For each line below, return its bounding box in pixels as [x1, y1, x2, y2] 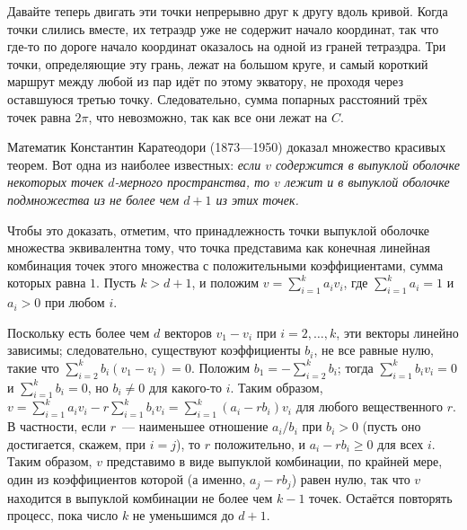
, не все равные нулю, [313, 340, 434, 359]
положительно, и [214, 434, 305, 453]
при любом [44, 293, 105, 312]
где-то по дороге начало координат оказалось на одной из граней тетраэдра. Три [7, 37, 446, 56]
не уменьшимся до [132, 506, 234, 525]
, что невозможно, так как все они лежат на [88, 107, 328, 126]
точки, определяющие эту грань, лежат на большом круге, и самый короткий [7, 54, 428, 73]
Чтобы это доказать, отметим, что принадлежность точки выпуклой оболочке [7, 220, 430, 239]
